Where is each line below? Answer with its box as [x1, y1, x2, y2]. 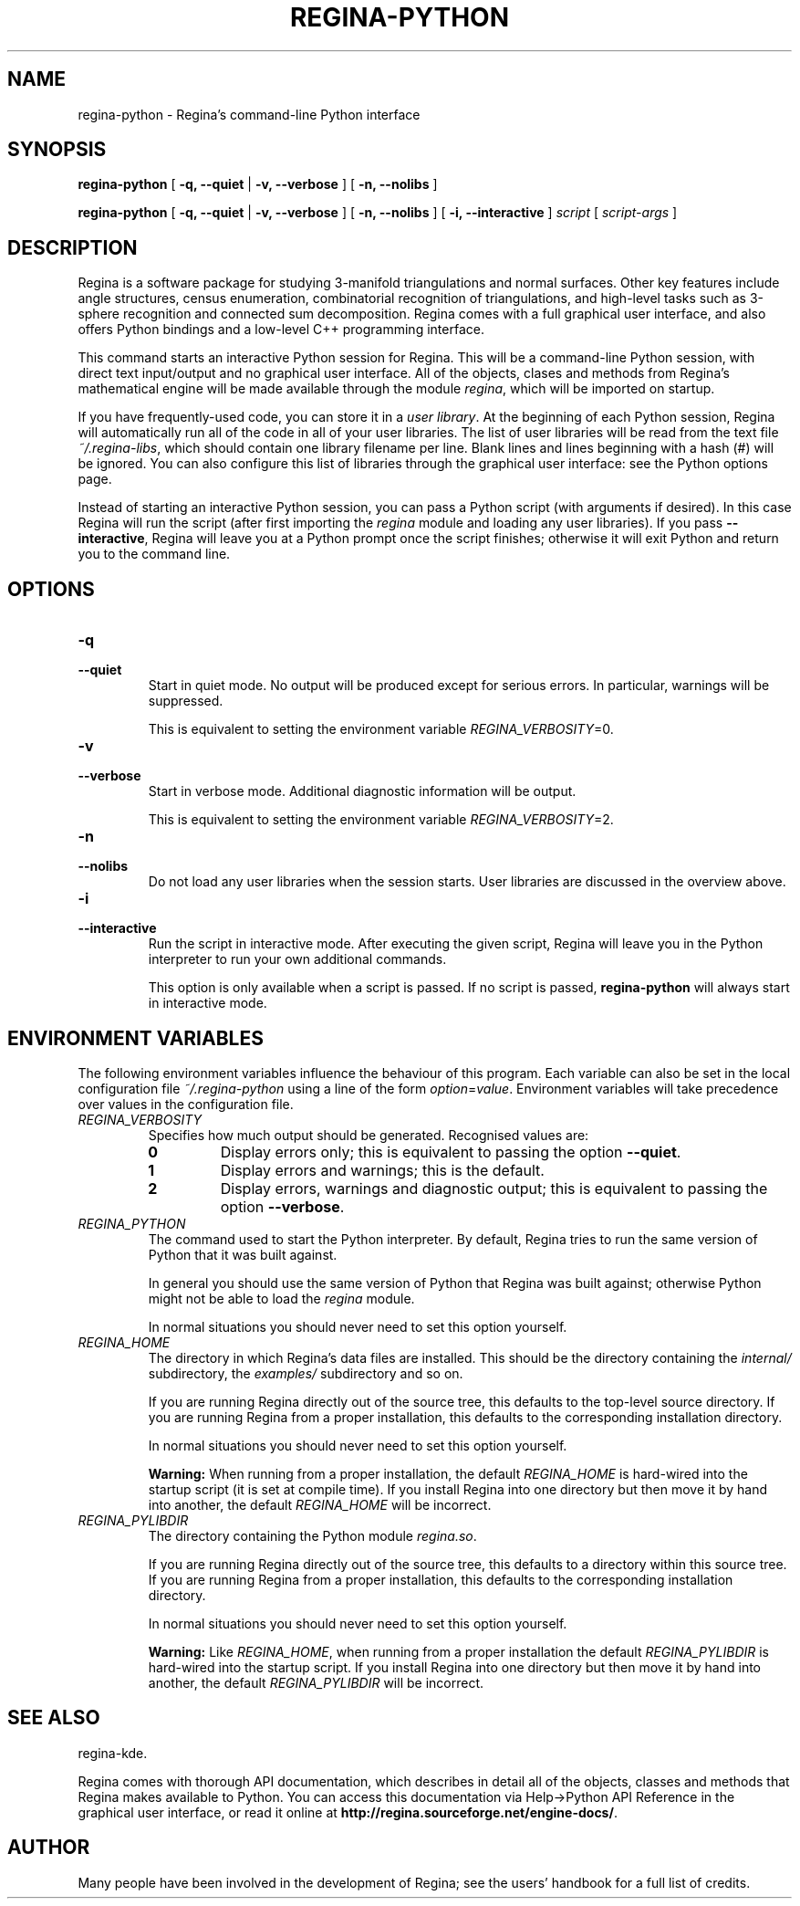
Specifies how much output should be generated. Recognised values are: [148, 1126, 589, 1143]
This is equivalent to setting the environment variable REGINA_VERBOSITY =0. [148, 721, 614, 738]
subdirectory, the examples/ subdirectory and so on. [148, 1365, 463, 1381]
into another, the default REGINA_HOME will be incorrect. [148, 1496, 492, 1513]
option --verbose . [220, 1197, 345, 1216]
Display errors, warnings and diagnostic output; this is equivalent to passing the [220, 1178, 768, 1198]
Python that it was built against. [148, 1246, 338, 1262]
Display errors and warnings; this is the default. [220, 1160, 545, 1179]
